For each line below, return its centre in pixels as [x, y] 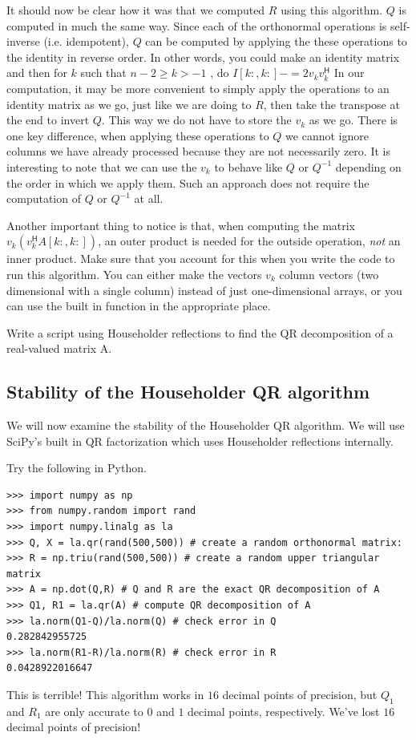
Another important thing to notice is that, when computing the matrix [181, 225]
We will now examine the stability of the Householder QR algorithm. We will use [206, 425]
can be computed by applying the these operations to [276, 41]
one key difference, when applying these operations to [138, 135]
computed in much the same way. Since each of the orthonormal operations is [197, 25]
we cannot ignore [327, 135]
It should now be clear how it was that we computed [136, 10]
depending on [368, 166]
